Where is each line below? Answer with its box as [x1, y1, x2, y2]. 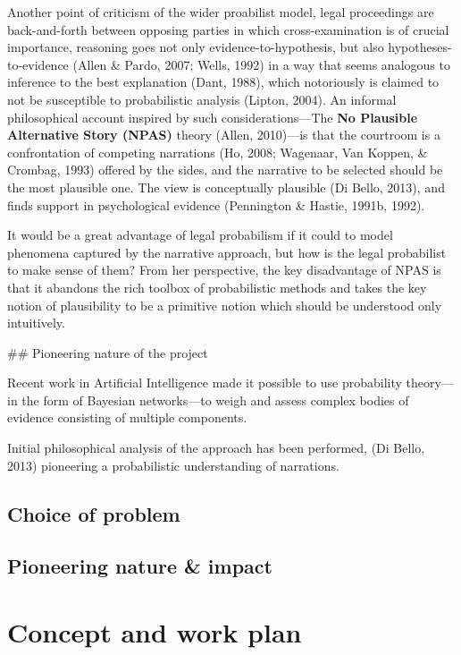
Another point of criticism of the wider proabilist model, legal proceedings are [7, 3, 434, 21]
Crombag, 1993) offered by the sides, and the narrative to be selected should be [7, 160, 443, 179]
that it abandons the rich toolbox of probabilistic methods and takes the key [7, 277, 427, 296]
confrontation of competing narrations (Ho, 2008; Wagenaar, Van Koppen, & [7, 142, 428, 161]
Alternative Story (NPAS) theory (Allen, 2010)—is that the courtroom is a [7, 125, 440, 144]
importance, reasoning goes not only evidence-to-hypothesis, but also [7, 38, 384, 56]
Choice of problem [7, 499, 180, 527]
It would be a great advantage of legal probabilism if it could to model [7, 225, 393, 244]
